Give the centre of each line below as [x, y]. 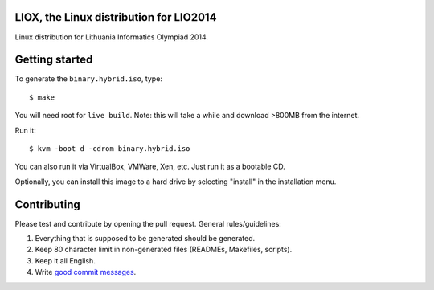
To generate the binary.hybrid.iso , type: [88, 79]
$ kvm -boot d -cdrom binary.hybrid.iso [110, 148]
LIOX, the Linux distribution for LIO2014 [116, 17]
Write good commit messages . [86, 272]
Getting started [54, 60]
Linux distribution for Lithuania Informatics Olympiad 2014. [112, 37]
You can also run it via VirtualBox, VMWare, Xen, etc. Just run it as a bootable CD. [150, 167]
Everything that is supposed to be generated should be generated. [145, 239]
